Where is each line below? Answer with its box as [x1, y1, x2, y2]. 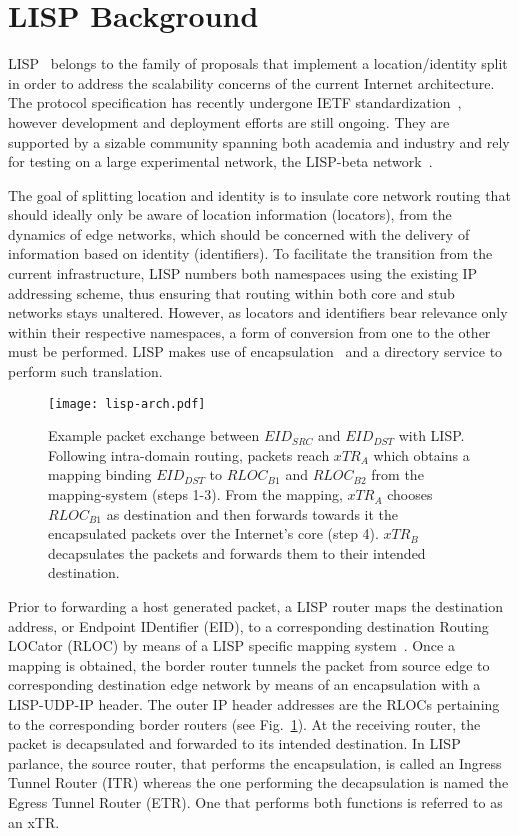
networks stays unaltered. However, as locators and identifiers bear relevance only [8, 302, 508, 323]
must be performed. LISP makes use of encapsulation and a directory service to [8, 341, 503, 362]
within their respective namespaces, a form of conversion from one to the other [8, 321, 491, 342]
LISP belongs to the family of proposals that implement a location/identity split [8, 53, 508, 74]
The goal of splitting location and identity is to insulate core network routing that [8, 184, 511, 205]
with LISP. [398, 425, 465, 446]
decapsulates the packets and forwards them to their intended [48, 542, 426, 563]
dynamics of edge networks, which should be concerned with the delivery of [8, 223, 470, 244]
